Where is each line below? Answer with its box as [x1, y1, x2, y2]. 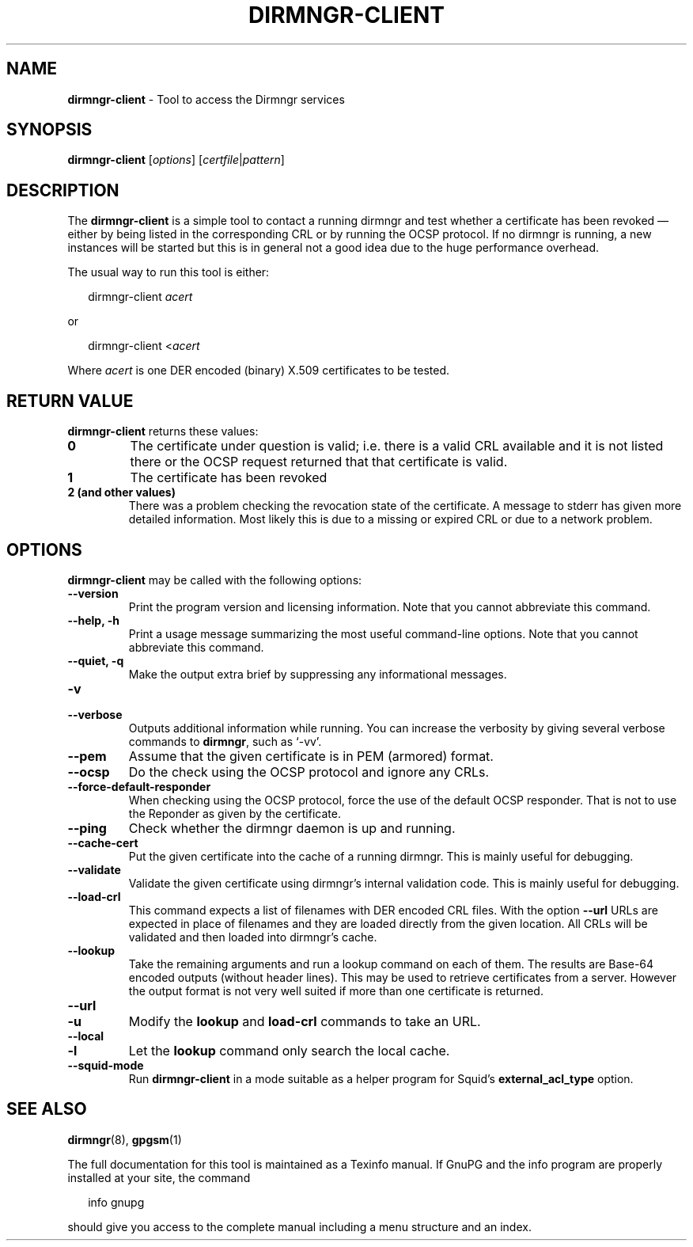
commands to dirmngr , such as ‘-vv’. [128, 734, 322, 748]
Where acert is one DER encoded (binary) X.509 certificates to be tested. [67, 363, 449, 378]
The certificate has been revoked [130, 470, 328, 486]
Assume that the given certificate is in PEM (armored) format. [128, 747, 494, 764]
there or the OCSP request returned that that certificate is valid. [130, 454, 508, 470]
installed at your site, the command [67, 1170, 251, 1184]
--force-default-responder [67, 779, 211, 793]
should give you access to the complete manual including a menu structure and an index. [67, 1219, 532, 1234]
